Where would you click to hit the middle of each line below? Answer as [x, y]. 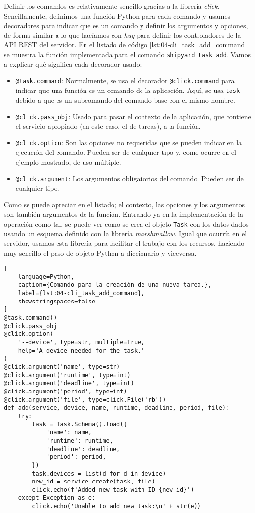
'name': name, [69, 433]
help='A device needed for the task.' [81, 350]
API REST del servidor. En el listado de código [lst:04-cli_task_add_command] [126, 45]
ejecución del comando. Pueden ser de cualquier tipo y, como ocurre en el [126, 152]
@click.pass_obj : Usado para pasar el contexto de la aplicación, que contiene [133, 116]
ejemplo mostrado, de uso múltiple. [68, 162]
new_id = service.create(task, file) [94, 482]
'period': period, [76, 457]
